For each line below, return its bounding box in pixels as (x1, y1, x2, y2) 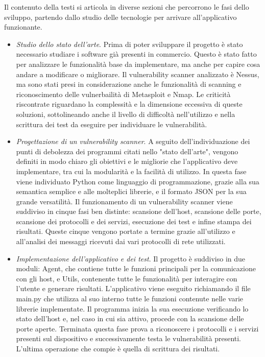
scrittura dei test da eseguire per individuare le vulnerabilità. (16, 118, 207, 129)
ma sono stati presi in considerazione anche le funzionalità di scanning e (16, 79, 242, 89)
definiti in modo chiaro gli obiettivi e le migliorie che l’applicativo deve (16, 156, 238, 166)
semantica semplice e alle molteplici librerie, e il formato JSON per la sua (16, 186, 247, 197)
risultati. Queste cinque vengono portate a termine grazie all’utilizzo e (16, 226, 235, 236)
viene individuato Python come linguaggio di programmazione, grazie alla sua (16, 176, 259, 186)
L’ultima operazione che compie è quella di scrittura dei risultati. (16, 343, 220, 353)
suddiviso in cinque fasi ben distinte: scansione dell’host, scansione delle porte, (16, 206, 261, 217)
